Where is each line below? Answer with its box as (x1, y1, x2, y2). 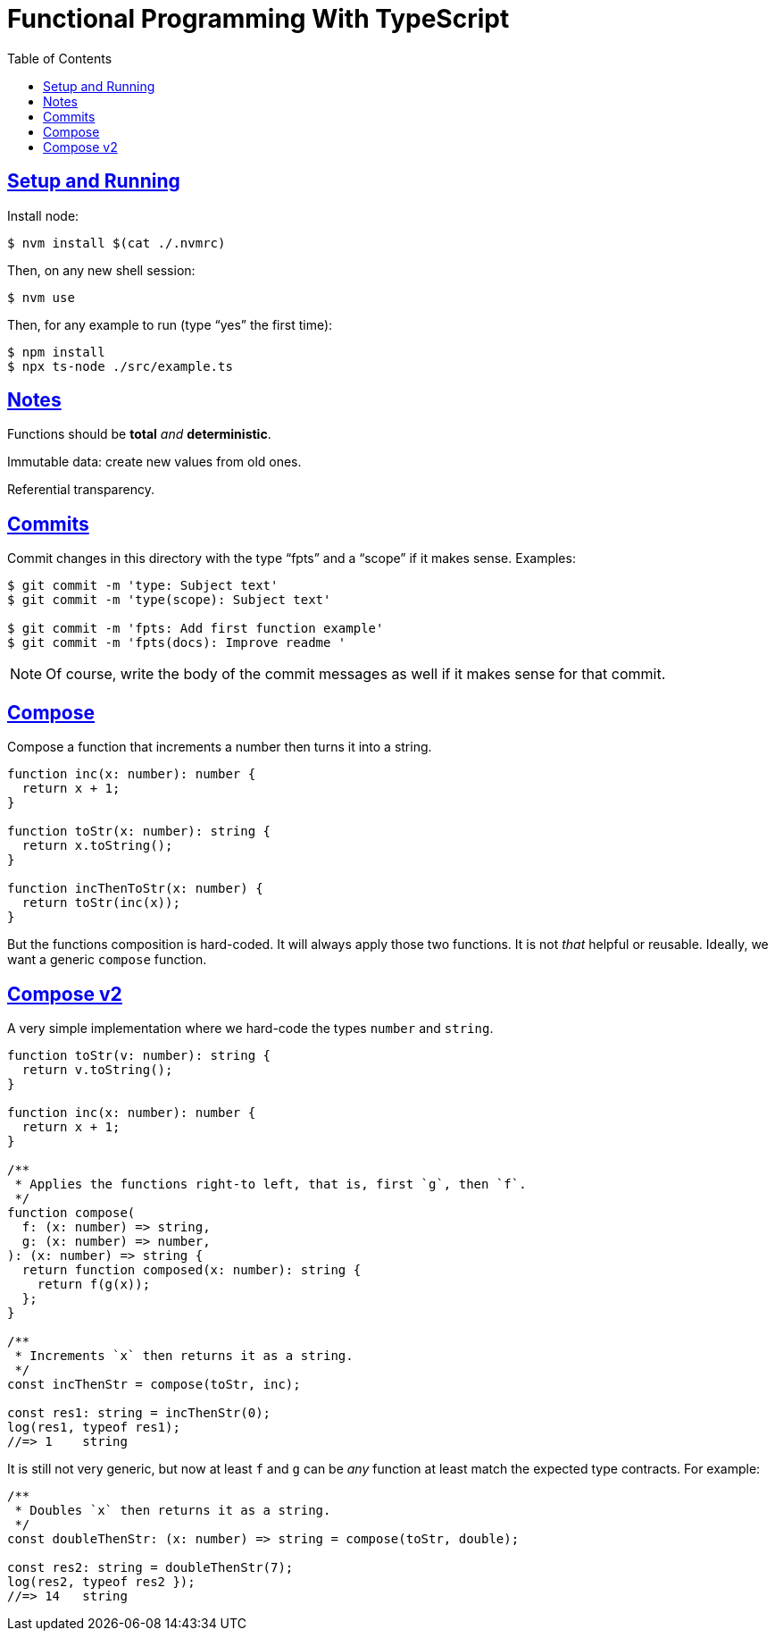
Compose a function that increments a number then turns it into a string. (7, 739, 432, 755)
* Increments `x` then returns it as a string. (14, 1348, 354, 1363)
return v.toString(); (21, 1062, 173, 1077)
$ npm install (7, 344, 105, 359)
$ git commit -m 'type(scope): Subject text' (7, 592, 331, 608)
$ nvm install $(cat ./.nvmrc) (7, 235, 226, 250)
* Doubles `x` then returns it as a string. (14, 1502, 331, 1517)
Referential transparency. (7, 482, 154, 498)
